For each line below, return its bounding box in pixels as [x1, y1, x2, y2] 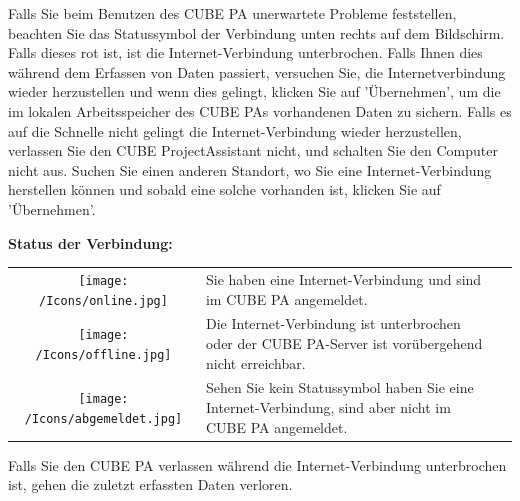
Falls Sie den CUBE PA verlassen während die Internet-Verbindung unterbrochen [8, 454, 507, 475]
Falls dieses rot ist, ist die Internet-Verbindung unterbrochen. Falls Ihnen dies [8, 42, 483, 63]
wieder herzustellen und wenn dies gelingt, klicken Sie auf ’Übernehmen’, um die [8, 81, 501, 102]
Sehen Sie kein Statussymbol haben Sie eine [205, 377, 474, 398]
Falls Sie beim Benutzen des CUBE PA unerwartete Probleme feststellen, [8, 3, 457, 23]
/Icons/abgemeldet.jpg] [24, 411, 183, 426]
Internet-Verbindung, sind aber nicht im [205, 397, 451, 418]
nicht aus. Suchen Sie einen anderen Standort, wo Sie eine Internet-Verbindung [8, 159, 492, 180]
